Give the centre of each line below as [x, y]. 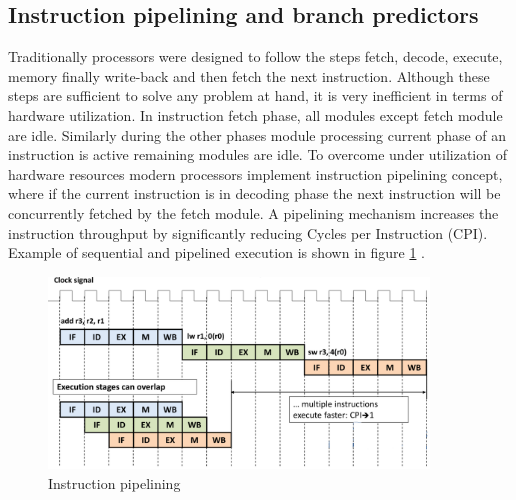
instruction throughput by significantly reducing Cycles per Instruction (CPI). [248, 232]
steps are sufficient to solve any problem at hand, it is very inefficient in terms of [255, 95]
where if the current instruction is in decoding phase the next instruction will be [254, 193]
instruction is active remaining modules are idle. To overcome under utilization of [257, 154]
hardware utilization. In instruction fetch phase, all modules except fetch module [255, 114]
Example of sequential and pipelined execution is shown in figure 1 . [217, 252]
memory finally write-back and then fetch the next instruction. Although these [249, 75]
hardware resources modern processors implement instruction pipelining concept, [255, 173]
